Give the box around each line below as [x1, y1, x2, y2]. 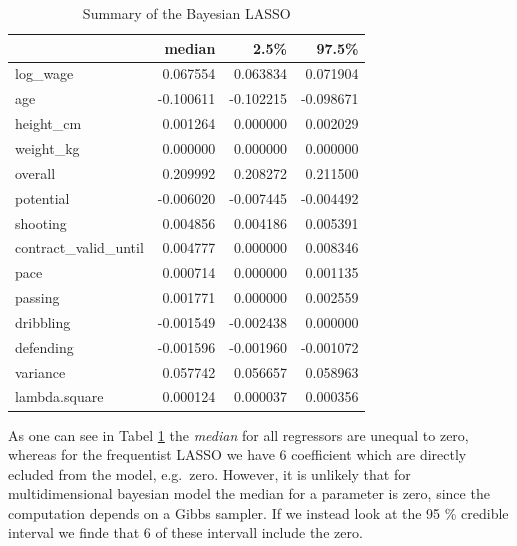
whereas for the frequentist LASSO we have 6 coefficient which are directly [8, 444, 467, 465]
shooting [15, 212, 67, 233]
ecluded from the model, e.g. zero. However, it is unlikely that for [8, 463, 411, 484]
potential [15, 187, 70, 208]
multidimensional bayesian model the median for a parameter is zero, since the [8, 483, 490, 504]
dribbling [15, 311, 71, 332]
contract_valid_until [15, 237, 144, 258]
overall [15, 162, 56, 183]
